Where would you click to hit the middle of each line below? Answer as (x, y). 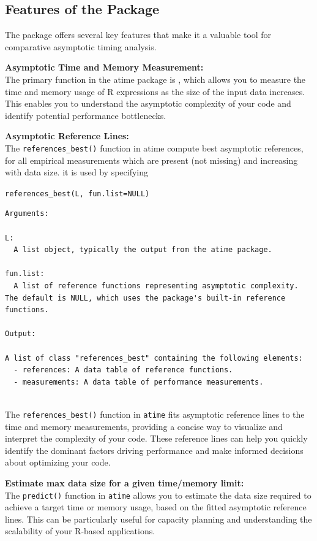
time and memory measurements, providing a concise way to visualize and (144, 426)
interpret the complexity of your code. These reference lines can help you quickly (156, 438)
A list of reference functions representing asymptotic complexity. (156, 286)
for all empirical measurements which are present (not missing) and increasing (151, 160)
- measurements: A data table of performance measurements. (139, 382)
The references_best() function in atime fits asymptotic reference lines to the (155, 414)
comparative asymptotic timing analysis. (81, 46)
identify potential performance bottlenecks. (86, 115)
